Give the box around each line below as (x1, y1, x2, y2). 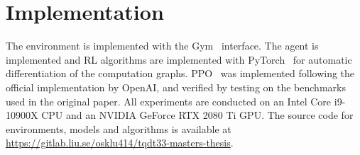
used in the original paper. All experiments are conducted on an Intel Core (6, 93, 332, 108)
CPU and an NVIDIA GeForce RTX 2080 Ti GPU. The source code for (41, 108, 354, 122)
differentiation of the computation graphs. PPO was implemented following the (6, 66, 355, 81)
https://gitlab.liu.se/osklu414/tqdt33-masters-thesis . (6, 135, 234, 150)
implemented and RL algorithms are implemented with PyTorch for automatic (6, 52, 352, 67)
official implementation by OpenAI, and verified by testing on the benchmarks (6, 79, 346, 94)
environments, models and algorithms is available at (6, 121, 231, 136)
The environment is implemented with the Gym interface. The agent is (6, 38, 319, 53)
